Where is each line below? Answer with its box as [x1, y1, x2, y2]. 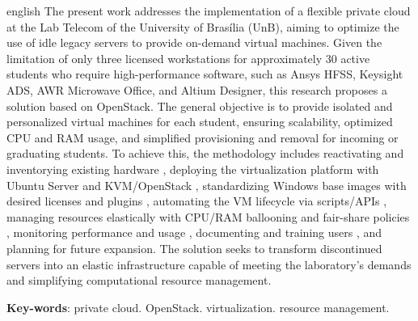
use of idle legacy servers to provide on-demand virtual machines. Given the [6, 34, 382, 51]
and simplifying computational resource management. [6, 272, 272, 289]
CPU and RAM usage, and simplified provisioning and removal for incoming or [6, 129, 399, 146]
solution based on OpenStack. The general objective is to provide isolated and [6, 97, 393, 114]
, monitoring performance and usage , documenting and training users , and [6, 224, 382, 241]
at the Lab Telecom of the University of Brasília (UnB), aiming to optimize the [6, 18, 399, 35]
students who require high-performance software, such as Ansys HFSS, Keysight [6, 65, 403, 82]
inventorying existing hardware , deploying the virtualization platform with [6, 160, 379, 177]
